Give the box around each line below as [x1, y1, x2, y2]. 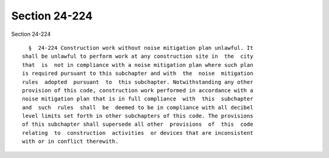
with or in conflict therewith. [22, 138, 119, 145]
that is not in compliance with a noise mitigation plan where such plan [22, 61, 253, 68]
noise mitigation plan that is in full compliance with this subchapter [22, 95, 253, 103]
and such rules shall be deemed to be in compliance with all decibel [22, 104, 253, 111]
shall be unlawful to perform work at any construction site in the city [22, 53, 253, 60]
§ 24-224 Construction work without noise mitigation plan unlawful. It [28, 44, 253, 51]
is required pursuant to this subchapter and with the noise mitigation [22, 70, 253, 77]
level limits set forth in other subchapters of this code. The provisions [22, 112, 253, 120]
